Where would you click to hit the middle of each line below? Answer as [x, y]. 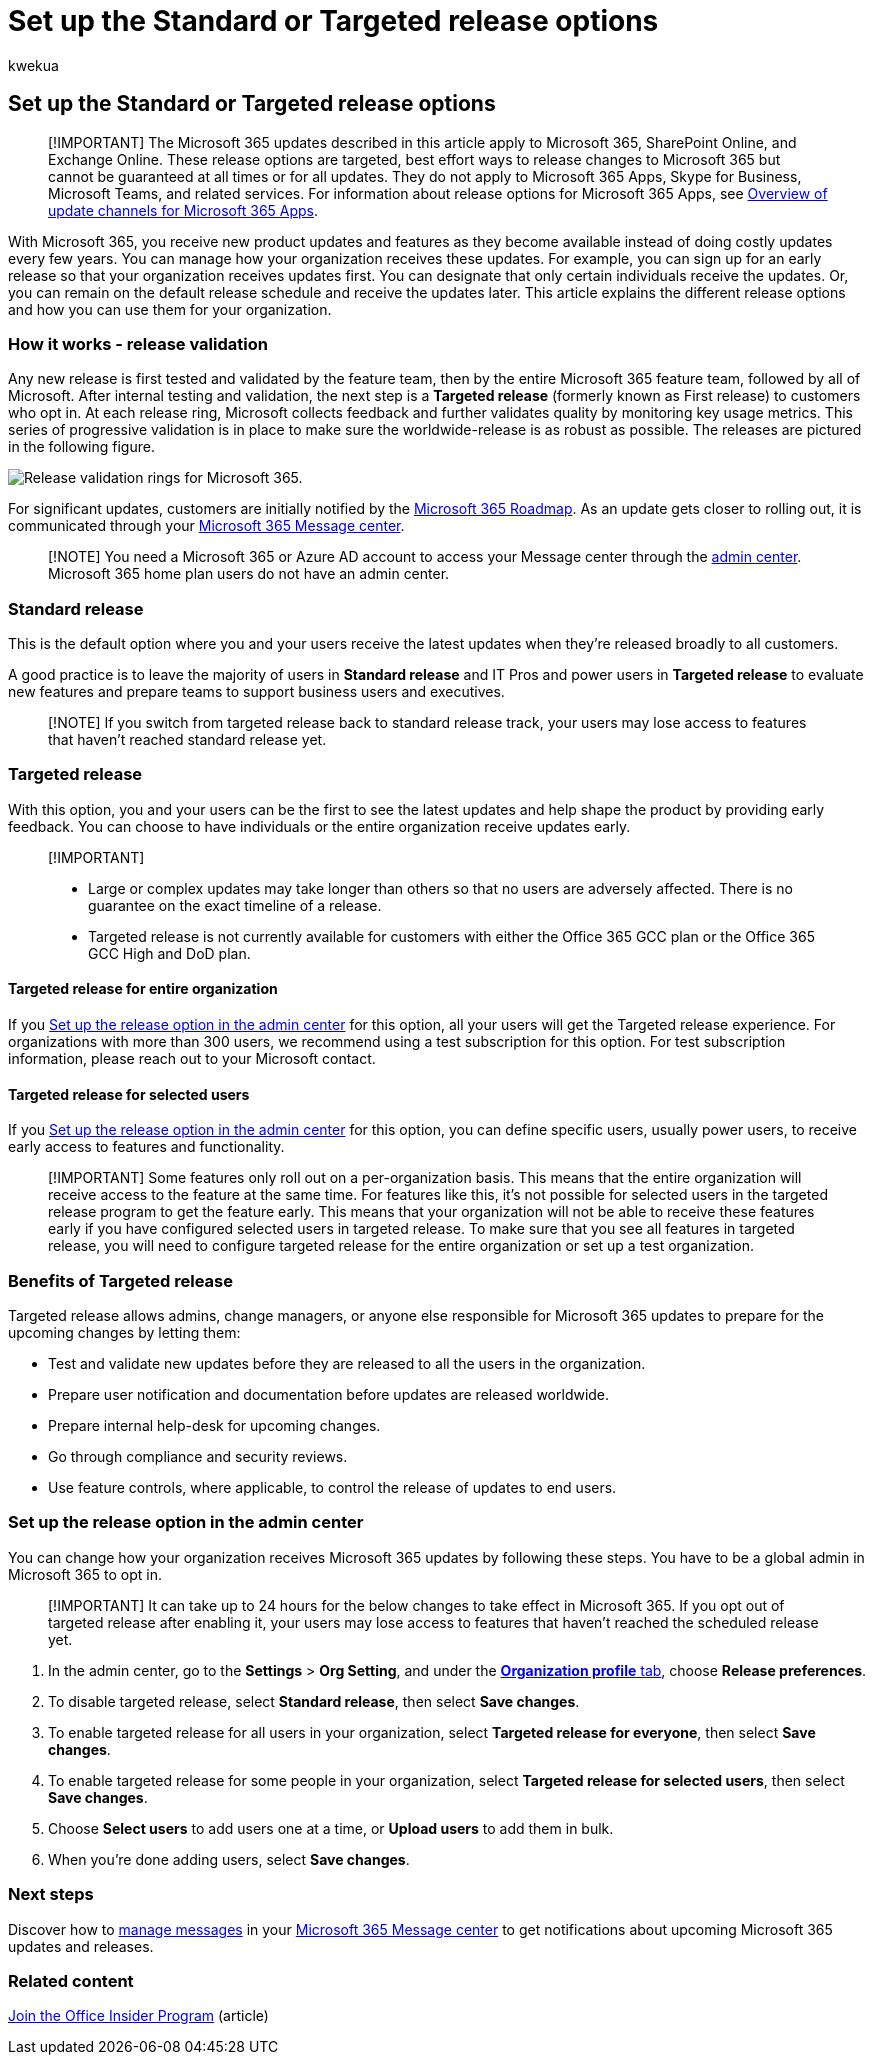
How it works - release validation [138, 343]
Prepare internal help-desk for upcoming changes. [214, 1426]
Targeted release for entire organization [143, 989]
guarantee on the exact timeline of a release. [235, 905]
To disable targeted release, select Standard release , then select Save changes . [314, 1701]
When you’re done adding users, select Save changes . [229, 1859]
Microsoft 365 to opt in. [85, 1574]
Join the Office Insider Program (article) [138, 2016]
